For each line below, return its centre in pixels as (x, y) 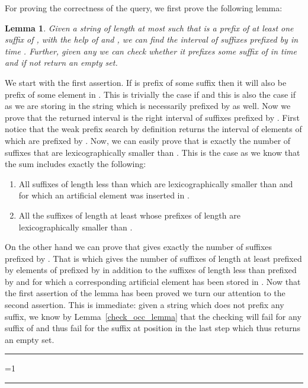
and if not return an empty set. (61, 62)
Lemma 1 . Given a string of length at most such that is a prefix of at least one (149, 28)
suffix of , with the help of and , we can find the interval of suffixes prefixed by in (152, 39)
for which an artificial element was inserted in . (104, 195)
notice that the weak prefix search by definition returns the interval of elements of (153, 129)
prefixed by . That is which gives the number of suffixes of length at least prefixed (153, 258)
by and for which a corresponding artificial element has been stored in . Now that (153, 281)
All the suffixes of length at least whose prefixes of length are (129, 215)
